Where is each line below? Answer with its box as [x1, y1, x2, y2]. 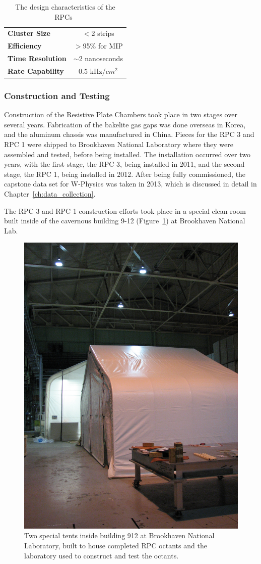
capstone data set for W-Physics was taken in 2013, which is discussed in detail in [4, 178, 257, 189]
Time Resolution [8, 53, 67, 64]
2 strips [91, 28, 114, 38]
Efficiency [8, 40, 42, 51]
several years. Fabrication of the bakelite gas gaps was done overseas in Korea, [4, 119, 246, 129]
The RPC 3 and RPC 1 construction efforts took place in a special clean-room [4, 205, 246, 216]
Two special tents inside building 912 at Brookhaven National [24, 530, 215, 541]
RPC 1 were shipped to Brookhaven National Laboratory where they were [4, 139, 233, 150]
